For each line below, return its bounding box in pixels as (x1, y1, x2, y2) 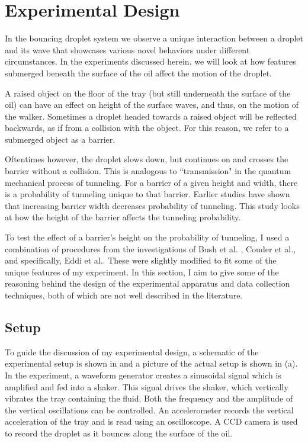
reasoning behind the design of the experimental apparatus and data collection (5, 277, 290, 290)
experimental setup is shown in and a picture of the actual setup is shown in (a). (5, 357, 298, 370)
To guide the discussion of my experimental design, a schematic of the (5, 345, 259, 358)
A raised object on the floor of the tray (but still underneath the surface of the (5, 86, 291, 99)
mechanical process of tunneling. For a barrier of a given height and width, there (5, 176, 298, 188)
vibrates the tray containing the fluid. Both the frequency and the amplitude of (5, 392, 293, 405)
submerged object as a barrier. (5, 133, 115, 145)
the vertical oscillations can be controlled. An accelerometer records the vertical (5, 403, 294, 416)
